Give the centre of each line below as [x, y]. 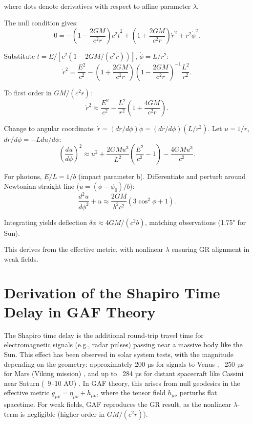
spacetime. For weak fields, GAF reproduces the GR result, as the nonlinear [118, 404]
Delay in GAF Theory [80, 311]
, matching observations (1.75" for [195, 222]
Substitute [20, 56]
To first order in [28, 92]
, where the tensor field [131, 392]
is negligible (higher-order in [63, 413]
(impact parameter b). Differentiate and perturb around [162, 176]
